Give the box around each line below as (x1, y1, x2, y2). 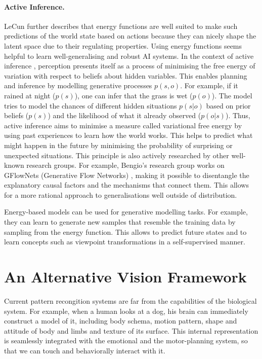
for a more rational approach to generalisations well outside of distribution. (4, 189, 237, 200)
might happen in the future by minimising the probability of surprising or (4, 139, 233, 150)
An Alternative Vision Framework (4, 266, 247, 287)
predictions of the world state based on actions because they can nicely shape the (4, 30, 256, 41)
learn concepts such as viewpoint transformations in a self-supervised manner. (4, 236, 245, 247)
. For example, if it (180, 80, 238, 91)
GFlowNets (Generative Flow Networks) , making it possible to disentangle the (4, 169, 249, 180)
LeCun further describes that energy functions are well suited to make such (4, 20, 238, 31)
